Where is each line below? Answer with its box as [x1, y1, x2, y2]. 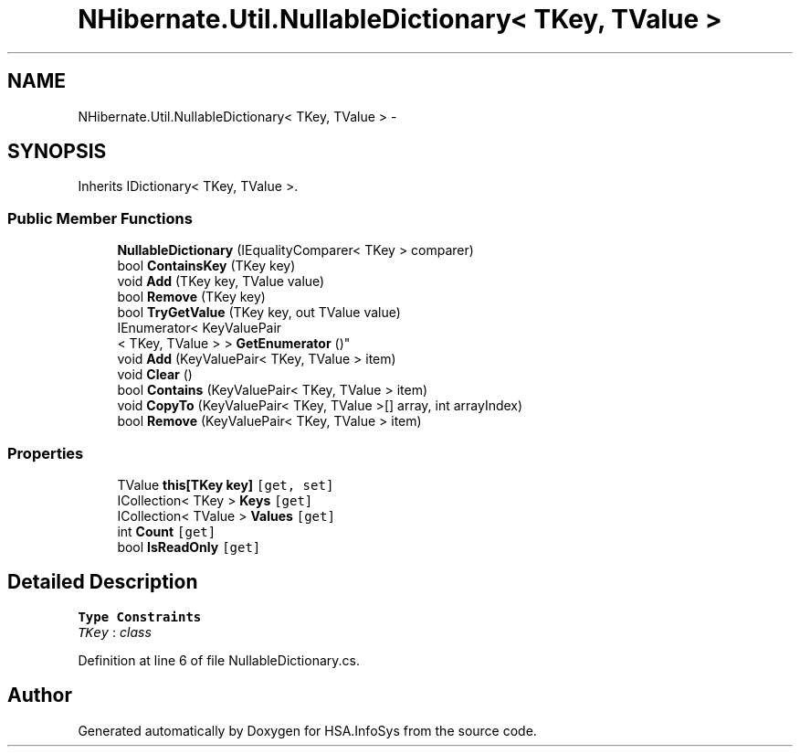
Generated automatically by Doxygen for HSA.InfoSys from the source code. [78, 722, 537, 738]
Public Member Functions [7, 208, 193, 228]
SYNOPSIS [7, 140, 107, 164]
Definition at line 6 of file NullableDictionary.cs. [78, 652, 360, 668]
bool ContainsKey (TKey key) [117, 258, 296, 274]
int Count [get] [117, 523, 216, 539]
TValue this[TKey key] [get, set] [117, 476, 334, 493]
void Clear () [117, 366, 193, 383]
